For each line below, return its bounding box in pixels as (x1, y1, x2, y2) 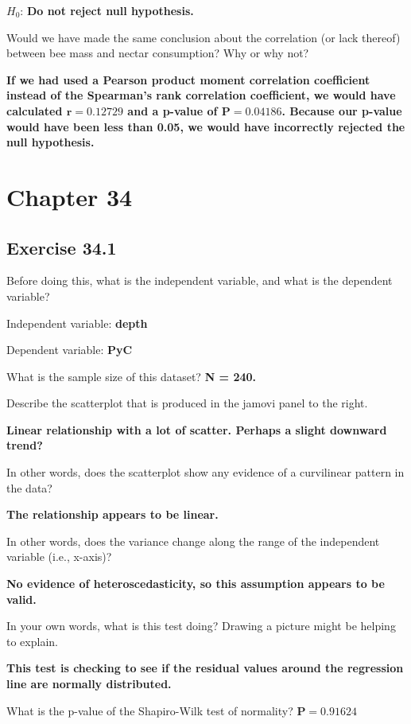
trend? (6, 437, 43, 453)
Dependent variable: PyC (6, 341, 133, 358)
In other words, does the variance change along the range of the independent (6, 532, 380, 549)
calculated (6, 102, 63, 119)
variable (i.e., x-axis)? (6, 548, 112, 565)
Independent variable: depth (6, 314, 148, 331)
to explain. (6, 633, 58, 649)
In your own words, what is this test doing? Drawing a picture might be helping (6, 617, 396, 634)
